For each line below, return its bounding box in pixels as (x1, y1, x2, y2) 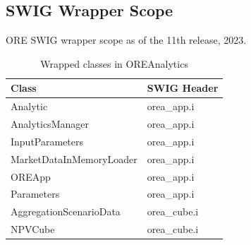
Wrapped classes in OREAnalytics (40, 56, 188, 71)
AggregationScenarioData (11, 204, 121, 219)
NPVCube (11, 222, 55, 237)
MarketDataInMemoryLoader (11, 151, 137, 166)
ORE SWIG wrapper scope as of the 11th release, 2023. (6, 32, 247, 47)
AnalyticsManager (11, 116, 89, 131)
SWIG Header (147, 80, 219, 95)
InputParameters (11, 133, 84, 148)
